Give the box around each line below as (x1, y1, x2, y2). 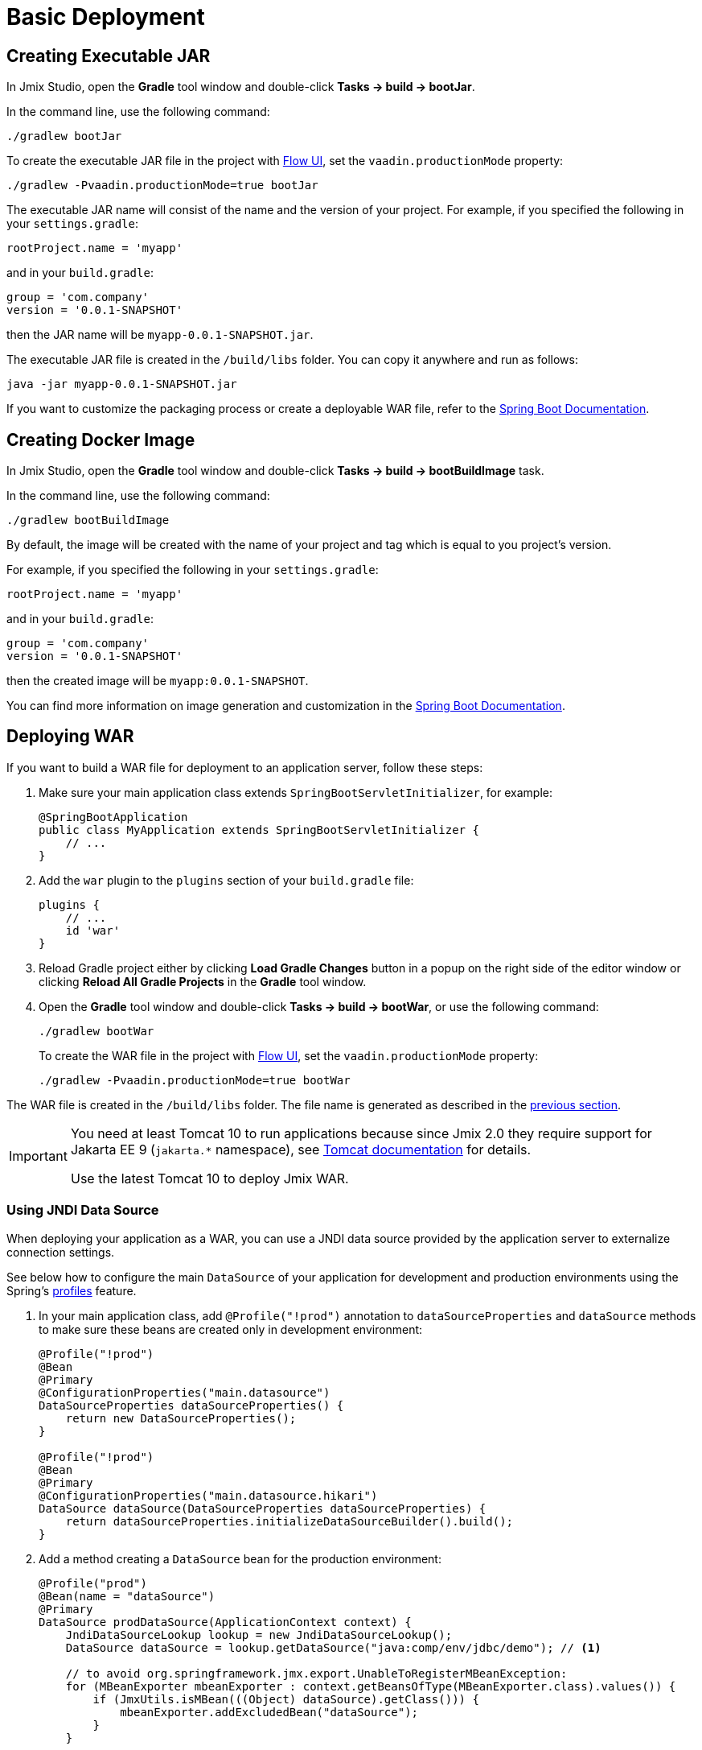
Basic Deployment (6, 3, 205, 31)
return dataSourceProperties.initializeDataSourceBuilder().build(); (65, 1514, 514, 1528)
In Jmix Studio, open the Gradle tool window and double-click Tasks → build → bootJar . (6, 80, 475, 94)
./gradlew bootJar (6, 130, 122, 143)
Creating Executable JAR (6, 45, 211, 66)
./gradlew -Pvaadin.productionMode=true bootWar (39, 1073, 351, 1087)
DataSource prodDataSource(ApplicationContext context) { (39, 1615, 412, 1628)
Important (9, 1147, 68, 1164)
